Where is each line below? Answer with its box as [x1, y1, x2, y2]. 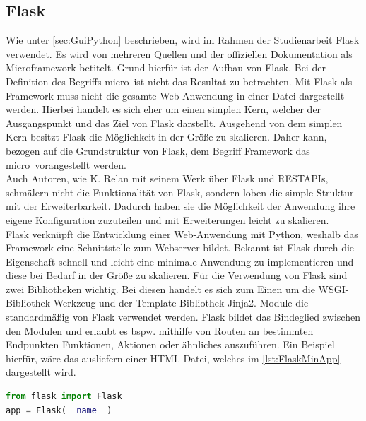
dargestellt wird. [6, 364, 76, 379]
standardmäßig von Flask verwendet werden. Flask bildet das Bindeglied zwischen [6, 309, 360, 324]
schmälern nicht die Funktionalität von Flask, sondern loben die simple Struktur [6, 184, 354, 199]
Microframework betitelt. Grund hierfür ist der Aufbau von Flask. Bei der [6, 60, 326, 75]
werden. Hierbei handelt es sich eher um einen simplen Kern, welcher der [6, 102, 321, 117]
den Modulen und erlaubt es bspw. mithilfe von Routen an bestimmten [6, 323, 314, 338]
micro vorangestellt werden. [6, 157, 126, 172]
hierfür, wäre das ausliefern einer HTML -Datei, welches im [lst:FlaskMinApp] [6, 350, 341, 365]
